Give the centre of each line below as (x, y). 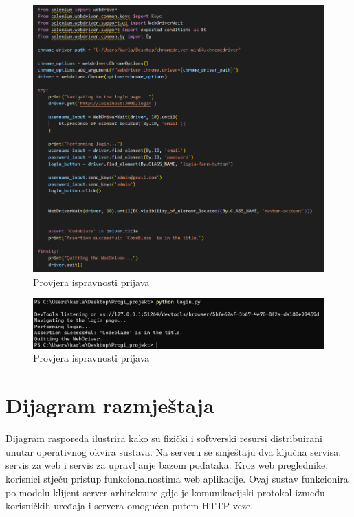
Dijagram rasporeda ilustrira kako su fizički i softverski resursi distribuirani (164, 438)
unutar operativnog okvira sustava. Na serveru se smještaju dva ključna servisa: (174, 451)
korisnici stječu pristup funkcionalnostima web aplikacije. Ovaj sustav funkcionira (177, 478)
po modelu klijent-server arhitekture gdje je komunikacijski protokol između (165, 492)
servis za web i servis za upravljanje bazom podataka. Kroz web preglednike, (167, 465)
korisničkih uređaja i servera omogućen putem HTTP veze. (130, 506)
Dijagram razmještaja (110, 405)
